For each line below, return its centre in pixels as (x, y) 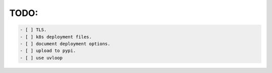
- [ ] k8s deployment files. (56, 37)
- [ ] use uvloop (41, 58)
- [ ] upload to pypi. (48, 51)
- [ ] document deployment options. (65, 43)
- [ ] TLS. (33, 30)
